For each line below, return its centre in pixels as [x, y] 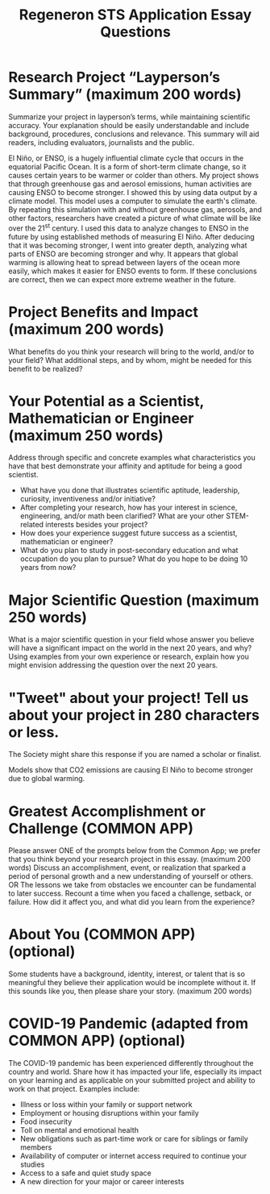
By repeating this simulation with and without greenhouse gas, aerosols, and [135, 209]
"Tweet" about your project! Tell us [129, 698]
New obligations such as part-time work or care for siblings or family [134, 1139]
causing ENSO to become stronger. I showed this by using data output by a [133, 192]
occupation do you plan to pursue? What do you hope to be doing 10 [134, 559]
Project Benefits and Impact [104, 312]
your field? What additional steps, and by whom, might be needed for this [130, 360]
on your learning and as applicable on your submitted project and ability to [132, 1080]
